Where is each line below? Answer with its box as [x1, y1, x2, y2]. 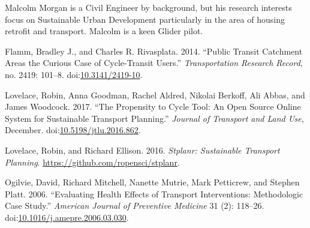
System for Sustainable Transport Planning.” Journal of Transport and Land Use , [5, 112, 304, 124]
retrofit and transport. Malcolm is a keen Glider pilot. [5, 25, 203, 37]
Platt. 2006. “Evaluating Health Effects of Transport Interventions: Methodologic [5, 187, 303, 200]
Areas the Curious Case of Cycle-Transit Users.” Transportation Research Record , [5, 56, 303, 69]
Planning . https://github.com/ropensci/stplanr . [5, 155, 180, 168]
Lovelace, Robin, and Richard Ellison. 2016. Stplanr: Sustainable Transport [5, 143, 280, 156]
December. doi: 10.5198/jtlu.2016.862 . [5, 124, 141, 136]
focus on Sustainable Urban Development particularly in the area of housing [5, 13, 285, 25]
